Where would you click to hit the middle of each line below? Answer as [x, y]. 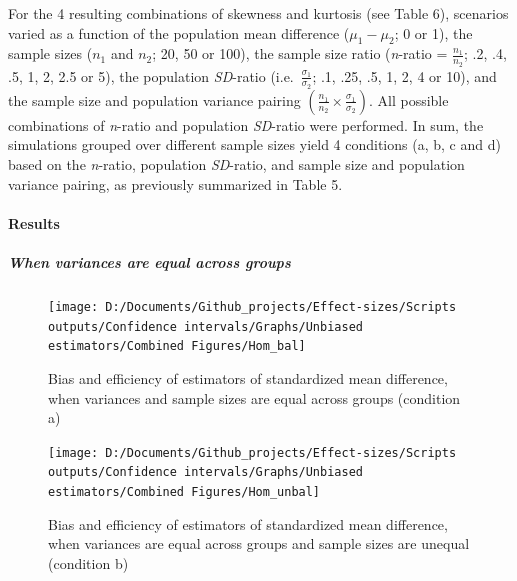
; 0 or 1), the [433, 32]
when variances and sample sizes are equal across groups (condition [254, 397]
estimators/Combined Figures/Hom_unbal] [184, 492]
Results [34, 222]
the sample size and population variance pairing [154, 99]
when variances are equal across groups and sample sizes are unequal [259, 543]
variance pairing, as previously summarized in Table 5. [175, 183]
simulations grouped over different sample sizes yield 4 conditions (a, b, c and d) [254, 144]
